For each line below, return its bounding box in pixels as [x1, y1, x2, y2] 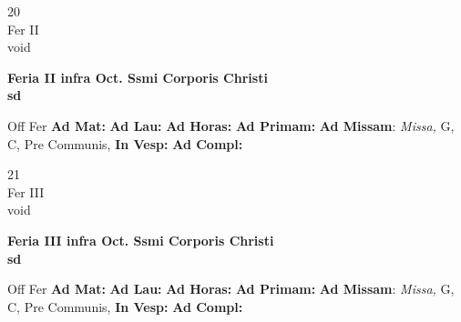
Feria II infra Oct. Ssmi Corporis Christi [7, 67, 268, 86]
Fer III [7, 182, 45, 201]
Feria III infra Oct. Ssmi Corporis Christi [7, 230, 274, 249]
